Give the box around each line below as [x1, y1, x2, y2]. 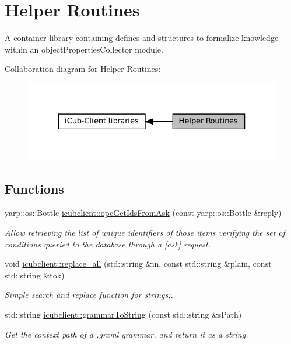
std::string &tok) [5, 269, 65, 281]
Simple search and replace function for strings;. [5, 288, 173, 301]
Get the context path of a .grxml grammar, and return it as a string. [5, 328, 248, 340]
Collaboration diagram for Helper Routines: [5, 63, 161, 75]
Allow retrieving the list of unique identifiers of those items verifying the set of [5, 226, 285, 238]
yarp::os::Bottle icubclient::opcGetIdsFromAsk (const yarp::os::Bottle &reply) [5, 207, 282, 219]
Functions [5, 179, 64, 197]
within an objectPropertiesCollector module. [5, 43, 163, 55]
